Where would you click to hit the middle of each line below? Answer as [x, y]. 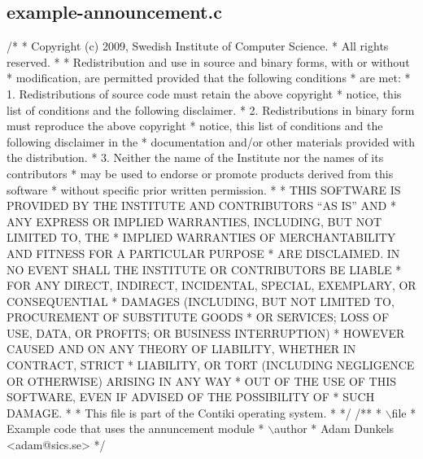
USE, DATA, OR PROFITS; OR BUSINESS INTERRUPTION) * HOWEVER [206, 332]
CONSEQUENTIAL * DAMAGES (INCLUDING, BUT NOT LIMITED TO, [201, 301]
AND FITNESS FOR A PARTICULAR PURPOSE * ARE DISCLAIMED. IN [203, 253]
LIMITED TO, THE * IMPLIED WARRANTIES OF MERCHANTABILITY [201, 237]
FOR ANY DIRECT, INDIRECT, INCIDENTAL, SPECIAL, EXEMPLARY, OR [211, 285]
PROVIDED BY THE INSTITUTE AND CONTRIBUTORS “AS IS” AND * [201, 205]
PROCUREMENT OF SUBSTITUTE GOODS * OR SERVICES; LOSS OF [198, 317]
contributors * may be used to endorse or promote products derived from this [200, 173]
